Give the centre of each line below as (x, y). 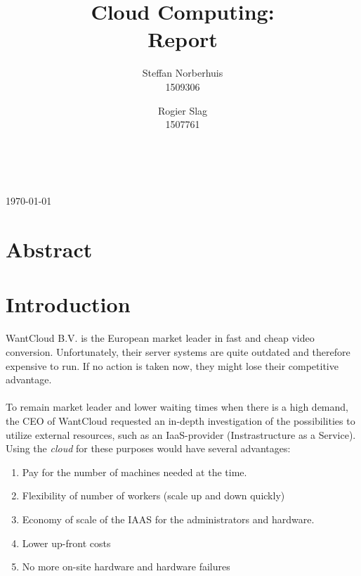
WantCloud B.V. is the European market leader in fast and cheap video (160, 338)
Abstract (49, 249)
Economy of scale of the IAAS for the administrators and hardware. (168, 519)
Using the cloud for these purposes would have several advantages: (148, 448)
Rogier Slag (183, 110)
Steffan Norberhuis (183, 73)
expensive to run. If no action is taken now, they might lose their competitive (172, 365)
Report (183, 39)
